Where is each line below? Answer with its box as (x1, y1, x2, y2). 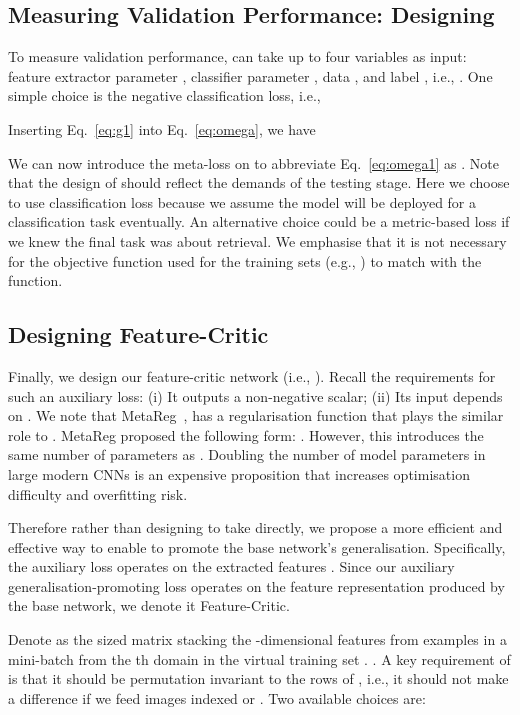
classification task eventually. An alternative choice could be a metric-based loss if (8, 211, 510, 232)
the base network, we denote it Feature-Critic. (8, 595, 290, 616)
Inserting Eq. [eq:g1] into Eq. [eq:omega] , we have (8, 118, 316, 139)
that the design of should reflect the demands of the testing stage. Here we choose (8, 172, 510, 193)
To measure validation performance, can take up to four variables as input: (8, 46, 467, 67)
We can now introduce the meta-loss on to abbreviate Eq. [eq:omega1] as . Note (8, 152, 499, 173)
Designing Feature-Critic (8, 319, 269, 350)
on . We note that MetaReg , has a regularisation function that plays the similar (8, 405, 504, 426)
